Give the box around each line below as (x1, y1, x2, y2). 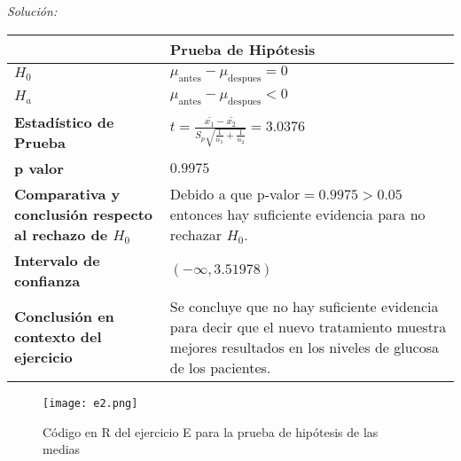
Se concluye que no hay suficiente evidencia (169, 295, 439, 316)
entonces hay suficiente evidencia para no (169, 203, 426, 224)
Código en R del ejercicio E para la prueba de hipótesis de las (43, 422, 379, 441)
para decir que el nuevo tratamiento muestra (169, 316, 447, 337)
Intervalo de (14, 249, 100, 270)
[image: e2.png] (43, 396, 138, 410)
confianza (14, 270, 81, 291)
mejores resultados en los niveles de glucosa (169, 336, 439, 357)
